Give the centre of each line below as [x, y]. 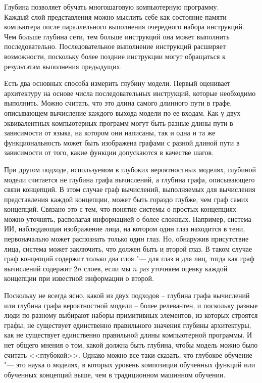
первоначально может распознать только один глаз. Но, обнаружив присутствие [126, 239]
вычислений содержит [38, 268]
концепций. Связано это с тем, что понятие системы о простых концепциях [120, 209]
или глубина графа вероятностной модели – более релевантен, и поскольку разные [131, 305]
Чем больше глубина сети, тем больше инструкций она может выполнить [117, 36]
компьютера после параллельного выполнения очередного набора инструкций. [124, 27]
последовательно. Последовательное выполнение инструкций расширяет [115, 46]
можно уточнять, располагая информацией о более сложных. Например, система [128, 219]
